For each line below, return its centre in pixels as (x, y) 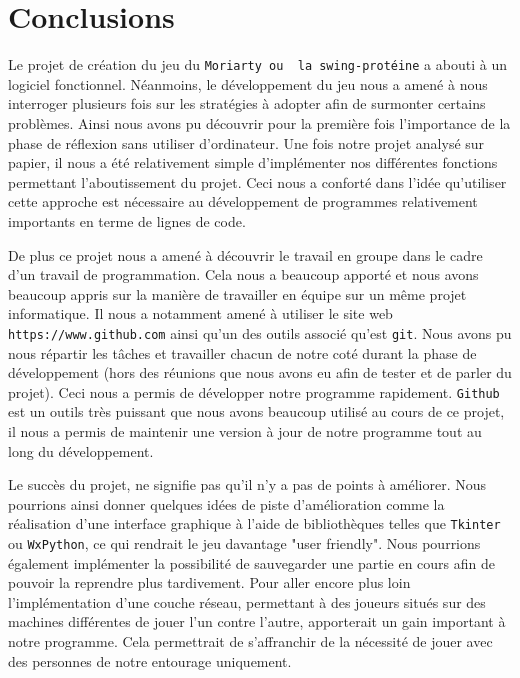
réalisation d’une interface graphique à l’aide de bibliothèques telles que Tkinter (254, 523)
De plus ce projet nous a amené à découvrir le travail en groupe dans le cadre (245, 254)
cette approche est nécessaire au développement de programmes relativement (243, 201)
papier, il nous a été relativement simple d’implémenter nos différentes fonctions (253, 162)
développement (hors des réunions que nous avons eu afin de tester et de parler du (260, 372)
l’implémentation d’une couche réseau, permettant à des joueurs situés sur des (247, 601)
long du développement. (81, 450)
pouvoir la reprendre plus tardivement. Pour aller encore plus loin (209, 582)
